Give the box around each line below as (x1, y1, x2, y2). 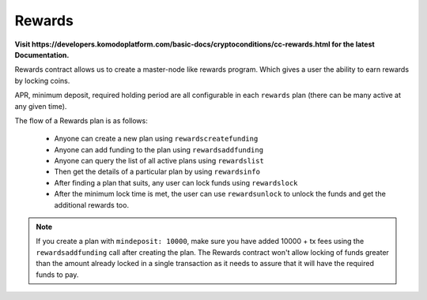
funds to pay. (36, 269, 79, 279)
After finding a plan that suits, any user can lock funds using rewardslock (54, 178, 298, 187)
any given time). (14, 101, 67, 111)
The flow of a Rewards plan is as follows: (14, 115, 148, 126)
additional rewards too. (54, 200, 130, 209)
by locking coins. (14, 76, 70, 85)
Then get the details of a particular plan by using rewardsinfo (54, 167, 261, 177)
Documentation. (14, 50, 70, 59)
